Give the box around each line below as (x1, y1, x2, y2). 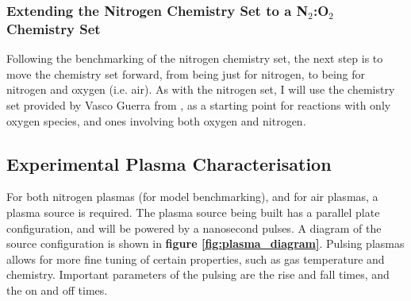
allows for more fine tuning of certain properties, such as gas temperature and (6, 250, 385, 267)
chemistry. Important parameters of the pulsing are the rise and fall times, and (6, 266, 390, 283)
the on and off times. (6, 281, 108, 298)
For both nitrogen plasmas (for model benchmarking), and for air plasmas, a (6, 188, 378, 205)
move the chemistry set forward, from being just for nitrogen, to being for (6, 65, 366, 82)
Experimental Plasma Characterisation (6, 151, 332, 176)
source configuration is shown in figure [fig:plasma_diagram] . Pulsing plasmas (6, 235, 405, 252)
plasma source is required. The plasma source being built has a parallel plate (6, 203, 380, 220)
